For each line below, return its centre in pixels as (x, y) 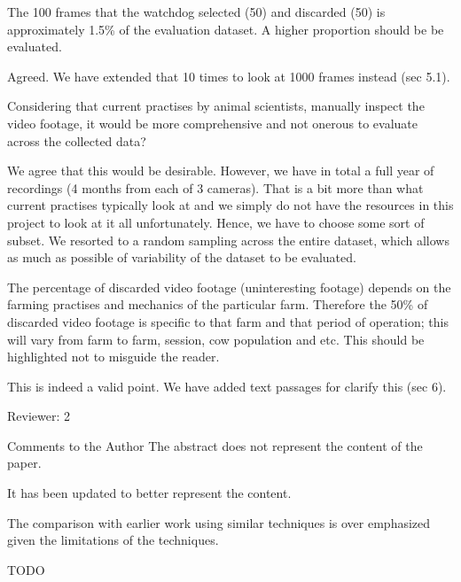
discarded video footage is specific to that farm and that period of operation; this (228, 321)
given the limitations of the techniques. (113, 540)
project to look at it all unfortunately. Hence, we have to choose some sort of (216, 222)
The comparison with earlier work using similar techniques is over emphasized (219, 522)
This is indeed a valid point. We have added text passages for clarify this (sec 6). (227, 386)
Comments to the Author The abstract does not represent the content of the (215, 445)
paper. (24, 463)
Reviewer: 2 (39, 416)
